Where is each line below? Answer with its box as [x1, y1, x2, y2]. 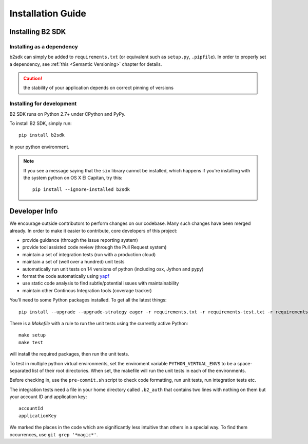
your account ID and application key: [9, 394, 87, 400]
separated [9, 367, 31, 374]
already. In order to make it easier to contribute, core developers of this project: [9, 227, 178, 234]
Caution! [23, 75, 43, 82]
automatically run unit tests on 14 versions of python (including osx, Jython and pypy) [22, 265, 204, 272]
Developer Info [9, 207, 58, 216]
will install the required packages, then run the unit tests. [9, 351, 129, 357]
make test [18, 340, 43, 345]
